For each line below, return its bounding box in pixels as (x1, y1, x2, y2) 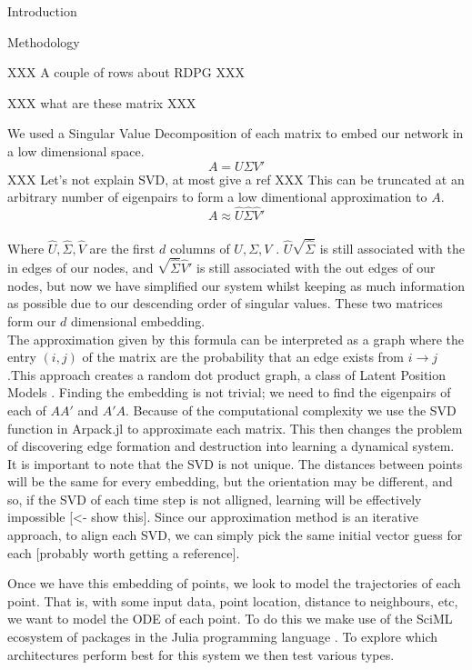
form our (7, 311, 56, 330)
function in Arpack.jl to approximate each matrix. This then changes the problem (7, 418, 463, 437)
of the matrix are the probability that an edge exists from (82, 347, 405, 366)
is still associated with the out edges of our (196, 258, 436, 277)
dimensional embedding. (70, 311, 206, 330)
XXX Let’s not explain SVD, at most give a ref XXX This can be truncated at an (7, 169, 465, 188)
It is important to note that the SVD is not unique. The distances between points (7, 454, 463, 473)
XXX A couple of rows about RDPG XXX (7, 63, 245, 82)
